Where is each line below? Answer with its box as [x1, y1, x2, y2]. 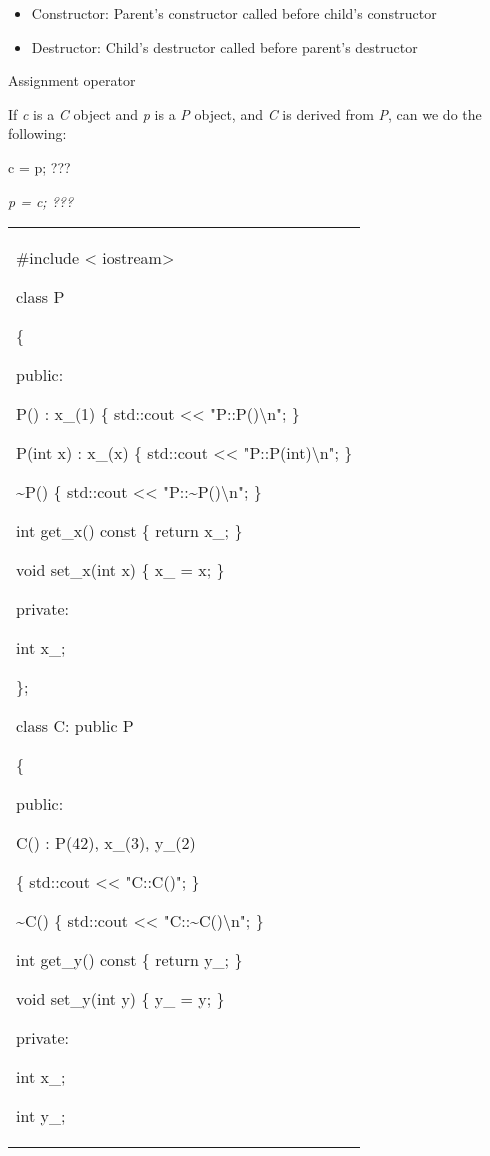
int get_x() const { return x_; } [16, 519, 243, 543]
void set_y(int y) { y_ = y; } [16, 987, 225, 1011]
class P [16, 285, 65, 309]
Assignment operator [8, 70, 136, 91]
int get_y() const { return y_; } [16, 948, 243, 972]
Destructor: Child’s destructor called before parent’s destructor [31, 36, 418, 57]
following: [8, 123, 67, 144]
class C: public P [16, 714, 134, 738]
